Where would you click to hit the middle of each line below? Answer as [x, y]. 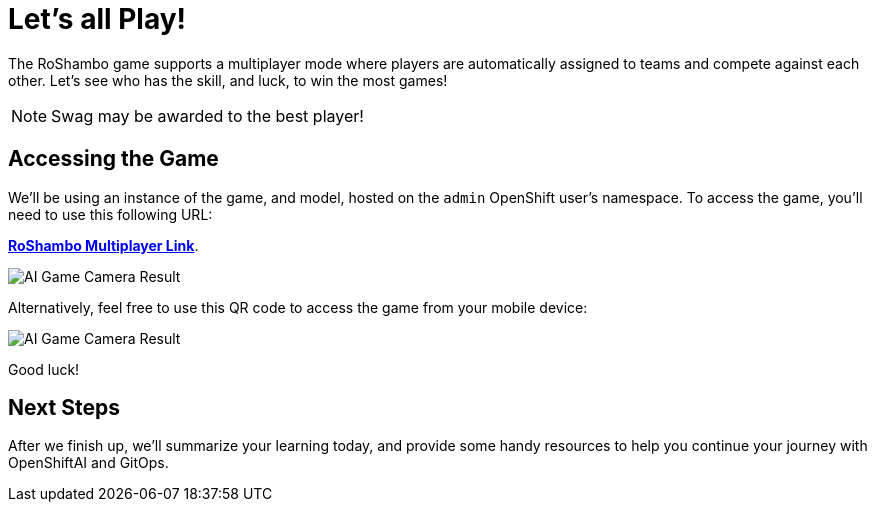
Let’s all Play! [97, 19]
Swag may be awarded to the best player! [207, 115]
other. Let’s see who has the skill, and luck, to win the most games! [228, 80]
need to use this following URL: [110, 214]
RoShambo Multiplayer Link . [103, 245]
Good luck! [44, 369]
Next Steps [64, 408]
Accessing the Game [113, 159]
